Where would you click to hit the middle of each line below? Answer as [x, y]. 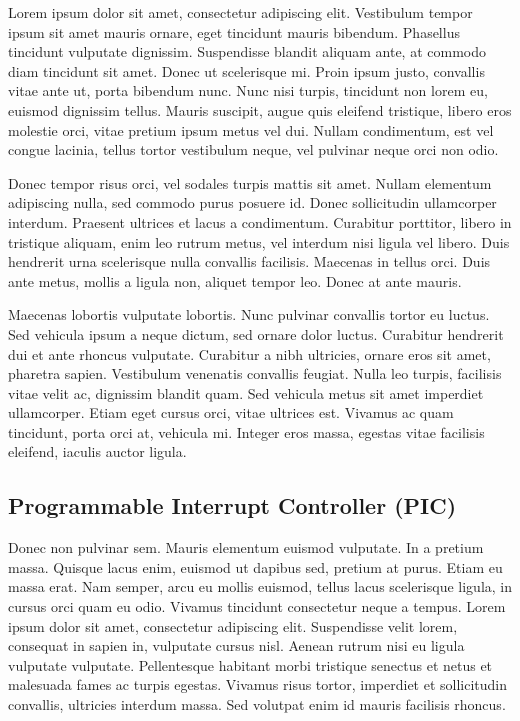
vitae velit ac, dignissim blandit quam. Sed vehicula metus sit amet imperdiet [246, 392]
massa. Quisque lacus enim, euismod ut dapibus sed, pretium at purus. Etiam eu [255, 566]
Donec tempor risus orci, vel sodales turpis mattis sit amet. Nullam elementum [250, 182]
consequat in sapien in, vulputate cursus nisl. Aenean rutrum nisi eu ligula [236, 645]
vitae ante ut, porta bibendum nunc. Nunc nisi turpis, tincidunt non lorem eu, [248, 90]
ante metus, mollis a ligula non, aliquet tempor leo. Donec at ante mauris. [235, 280]
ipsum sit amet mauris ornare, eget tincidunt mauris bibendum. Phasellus [234, 31]
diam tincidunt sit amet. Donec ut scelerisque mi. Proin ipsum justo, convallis [246, 70]
